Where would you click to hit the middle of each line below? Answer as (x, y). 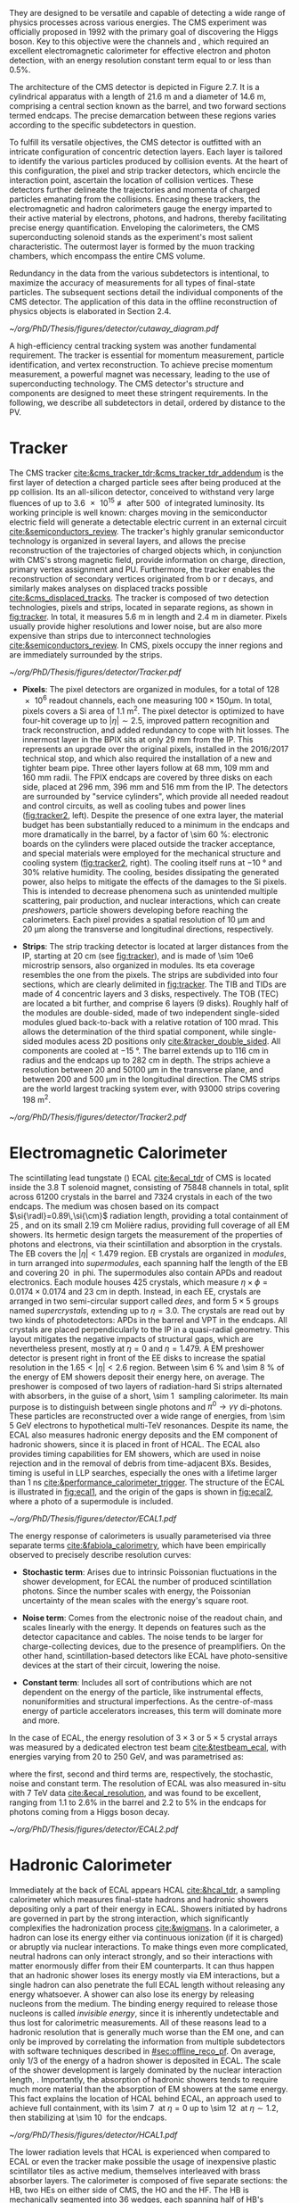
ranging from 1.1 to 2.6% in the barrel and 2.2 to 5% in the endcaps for (138, 1802)
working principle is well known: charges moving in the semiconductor (138, 512)
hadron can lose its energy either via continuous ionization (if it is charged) (146, 1938)
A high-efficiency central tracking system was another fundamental (133, 346)
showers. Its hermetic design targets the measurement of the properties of (146, 1234)
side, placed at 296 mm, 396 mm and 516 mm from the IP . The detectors (155, 787)
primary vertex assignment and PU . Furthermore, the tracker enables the (142, 569)
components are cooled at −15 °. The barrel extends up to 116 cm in (145, 1050)
